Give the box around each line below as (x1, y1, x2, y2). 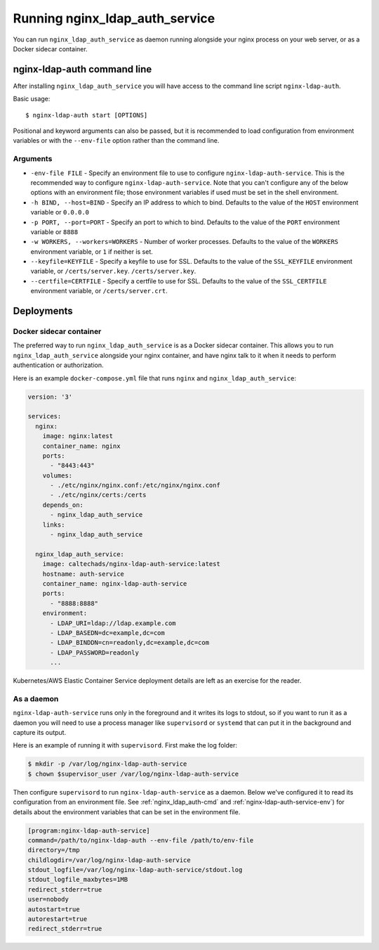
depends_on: (42, 501, 84, 509)
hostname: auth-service (42, 570, 124, 578)
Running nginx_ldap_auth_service (13, 11, 215, 26)
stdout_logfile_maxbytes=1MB (27, 875, 128, 884)
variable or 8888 (30, 227, 79, 236)
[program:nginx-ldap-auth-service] (27, 826, 150, 835)
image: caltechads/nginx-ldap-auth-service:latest (42, 560, 220, 568)
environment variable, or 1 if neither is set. (30, 247, 154, 256)
